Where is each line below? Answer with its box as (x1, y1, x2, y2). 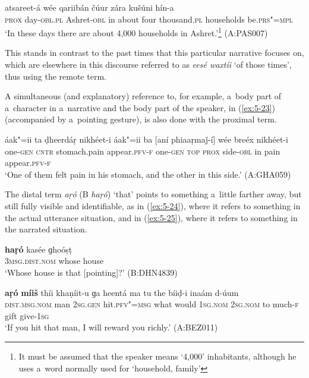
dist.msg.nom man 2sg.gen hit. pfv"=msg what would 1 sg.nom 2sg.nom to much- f (5, 298, 299, 310)
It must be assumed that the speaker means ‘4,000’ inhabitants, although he (18, 349, 297, 362)
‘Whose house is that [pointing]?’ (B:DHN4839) (5, 266, 178, 278)
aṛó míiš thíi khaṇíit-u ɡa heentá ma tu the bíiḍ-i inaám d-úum (5, 286, 239, 298)
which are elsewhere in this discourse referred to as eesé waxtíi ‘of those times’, (5, 58, 292, 71)
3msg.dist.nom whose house (5, 254, 104, 267)
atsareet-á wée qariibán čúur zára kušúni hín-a (5, 1, 174, 13)
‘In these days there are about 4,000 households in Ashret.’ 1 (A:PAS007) (5, 25, 268, 39)
